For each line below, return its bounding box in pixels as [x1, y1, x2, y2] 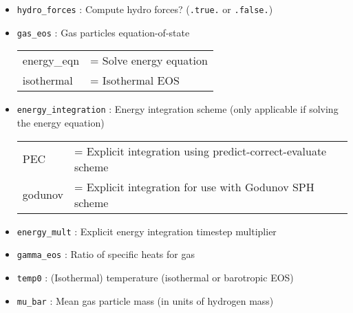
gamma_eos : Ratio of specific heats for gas [17, 247, 195, 261]
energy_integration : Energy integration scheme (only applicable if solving [17, 102, 339, 116]
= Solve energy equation [90, 52, 208, 69]
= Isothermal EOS [90, 72, 180, 89]
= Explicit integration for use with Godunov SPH [74, 178, 314, 195]
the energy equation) [17, 115, 105, 129]
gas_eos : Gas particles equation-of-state [17, 25, 190, 39]
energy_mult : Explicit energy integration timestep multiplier [17, 224, 277, 238]
